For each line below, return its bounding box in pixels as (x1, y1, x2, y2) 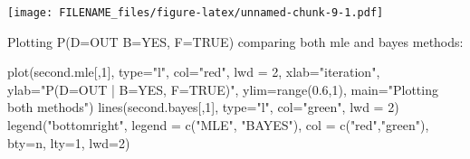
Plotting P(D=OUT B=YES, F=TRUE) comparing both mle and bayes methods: (7, 32, 464, 51)
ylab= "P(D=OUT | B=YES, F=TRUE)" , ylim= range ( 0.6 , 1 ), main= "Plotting (7, 79, 438, 98)
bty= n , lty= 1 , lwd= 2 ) (7, 133, 130, 152)
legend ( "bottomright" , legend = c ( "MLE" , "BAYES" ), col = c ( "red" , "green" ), (7, 116, 429, 135)
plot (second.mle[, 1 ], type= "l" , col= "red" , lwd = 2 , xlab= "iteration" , (7, 62, 380, 81)
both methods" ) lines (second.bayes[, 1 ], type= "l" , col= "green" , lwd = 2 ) (7, 98, 399, 117)
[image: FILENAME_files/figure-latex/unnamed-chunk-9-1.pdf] (7, 6, 384, 19)
